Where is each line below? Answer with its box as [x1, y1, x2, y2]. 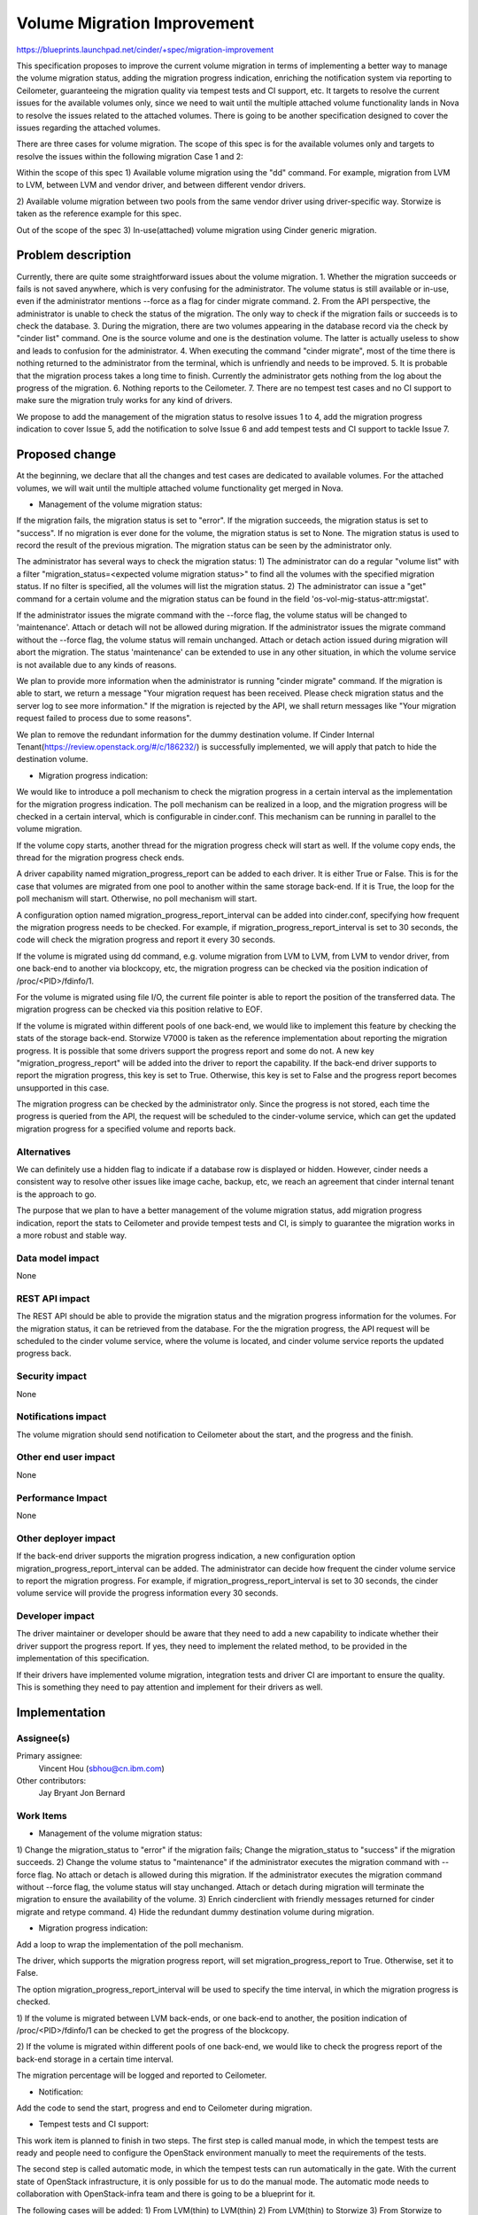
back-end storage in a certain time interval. [16, 2054, 174, 2064]
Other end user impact [16, 1451, 115, 1464]
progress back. [16, 1348, 72, 1359]
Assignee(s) [16, 1732, 71, 1745]
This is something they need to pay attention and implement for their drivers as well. [16, 1682, 323, 1692]
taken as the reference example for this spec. [16, 208, 181, 219]
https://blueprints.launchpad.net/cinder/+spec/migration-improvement [16, 44, 274, 55]
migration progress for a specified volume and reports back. [16, 1123, 236, 1134]
